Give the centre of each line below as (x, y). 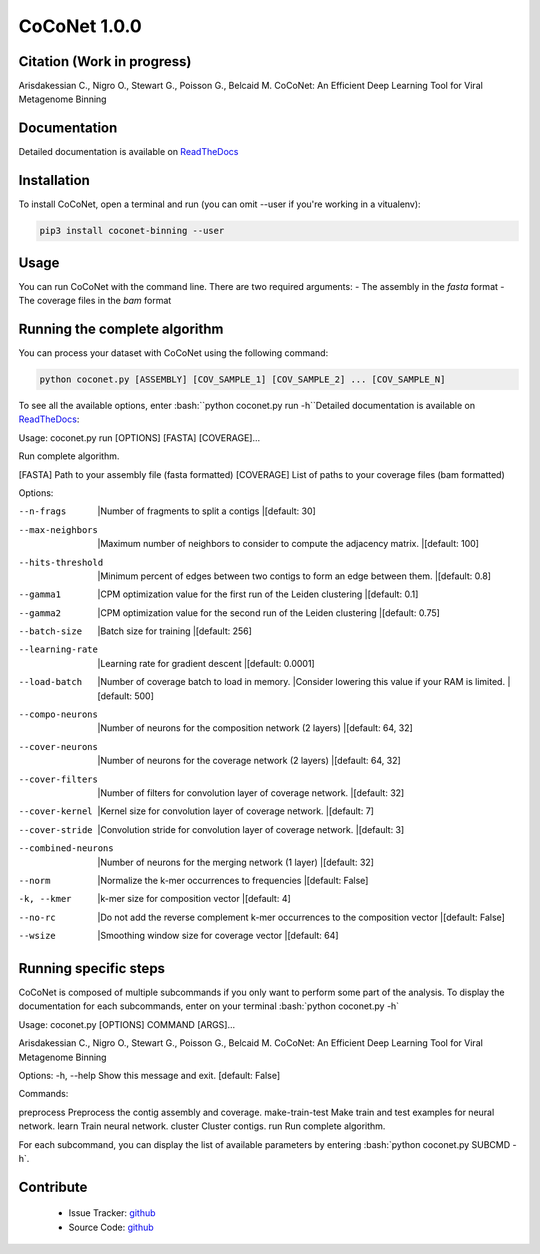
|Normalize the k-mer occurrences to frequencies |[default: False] (233, 880)
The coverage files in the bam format (95, 301)
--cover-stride (56, 829)
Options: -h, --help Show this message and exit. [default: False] (149, 1075)
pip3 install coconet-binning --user (132, 231)
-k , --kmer (45, 899)
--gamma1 (40, 594)
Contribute (53, 1186)
